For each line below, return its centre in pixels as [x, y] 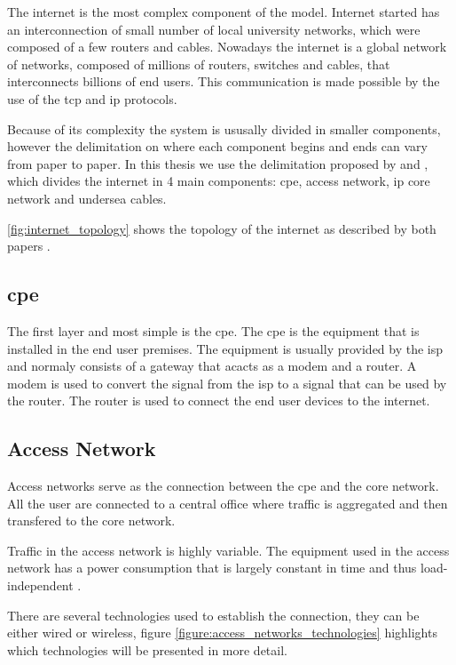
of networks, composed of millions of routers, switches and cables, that [199, 64]
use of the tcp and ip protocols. [92, 98]
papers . [29, 246]
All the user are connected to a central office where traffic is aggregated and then [228, 503]
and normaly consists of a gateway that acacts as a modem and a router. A [212, 366]
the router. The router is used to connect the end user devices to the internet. [219, 401]
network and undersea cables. [87, 198]
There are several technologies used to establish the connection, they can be [213, 615]
